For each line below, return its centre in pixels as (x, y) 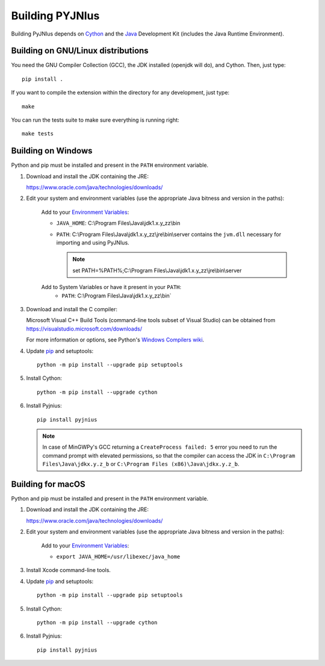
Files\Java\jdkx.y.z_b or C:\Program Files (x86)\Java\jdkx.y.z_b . (141, 464)
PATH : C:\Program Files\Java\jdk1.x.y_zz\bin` (116, 296)
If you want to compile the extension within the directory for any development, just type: (120, 93)
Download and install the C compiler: (72, 309)
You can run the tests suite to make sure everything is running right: (95, 120)
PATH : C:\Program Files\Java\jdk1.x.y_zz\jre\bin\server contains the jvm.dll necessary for (169, 234)
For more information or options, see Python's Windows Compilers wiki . (115, 340)
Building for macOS (48, 484)
